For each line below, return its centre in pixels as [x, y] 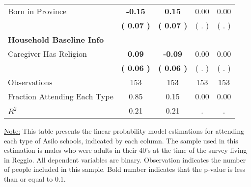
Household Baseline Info [56, 39]
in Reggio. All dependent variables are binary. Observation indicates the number [125, 159]
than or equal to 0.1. [35, 178]
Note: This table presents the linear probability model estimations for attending [124, 131]
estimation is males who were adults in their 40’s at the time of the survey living [125, 150]
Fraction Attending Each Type [61, 96]
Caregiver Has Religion [47, 54]
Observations [30, 82]
